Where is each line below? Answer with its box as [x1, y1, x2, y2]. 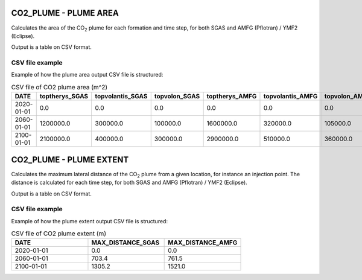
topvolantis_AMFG [263, 92, 318, 101]
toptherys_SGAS [39, 92, 89, 101]
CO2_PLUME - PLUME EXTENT [11, 154, 129, 165]
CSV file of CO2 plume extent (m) [11, 229, 107, 238]
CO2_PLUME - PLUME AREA [11, 8, 119, 18]
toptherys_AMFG [206, 92, 257, 101]
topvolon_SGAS [154, 92, 200, 101]
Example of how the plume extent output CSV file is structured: [11, 217, 168, 224]
